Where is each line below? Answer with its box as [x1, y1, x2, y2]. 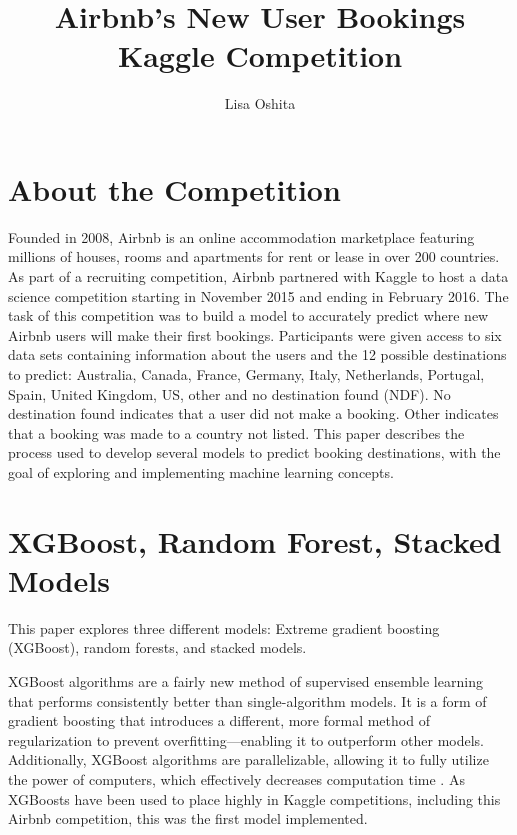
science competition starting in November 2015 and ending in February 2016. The [8, 285, 509, 306]
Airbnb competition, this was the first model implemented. [8, 808, 368, 829]
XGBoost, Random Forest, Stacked [8, 520, 502, 561]
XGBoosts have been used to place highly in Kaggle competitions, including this [8, 788, 501, 809]
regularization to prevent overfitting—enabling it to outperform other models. [8, 729, 485, 750]
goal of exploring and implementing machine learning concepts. [8, 461, 394, 482]
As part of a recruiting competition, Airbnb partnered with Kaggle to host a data [8, 266, 509, 287]
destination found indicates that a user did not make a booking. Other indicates [8, 403, 499, 424]
